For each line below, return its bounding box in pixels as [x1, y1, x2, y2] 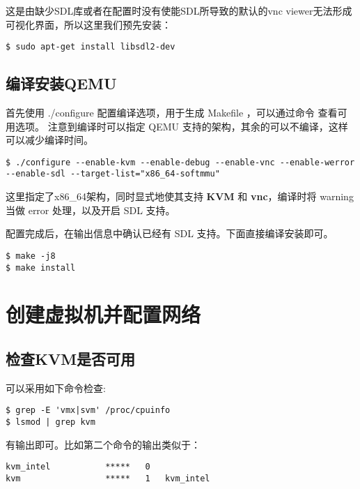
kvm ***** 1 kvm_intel [6, 473, 210, 483]
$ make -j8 [6, 250, 56, 261]
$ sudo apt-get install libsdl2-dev [6, 42, 175, 52]
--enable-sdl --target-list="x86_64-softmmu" [6, 169, 220, 179]
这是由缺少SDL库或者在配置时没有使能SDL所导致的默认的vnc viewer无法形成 [6, 3, 352, 17]
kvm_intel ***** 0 [6, 462, 150, 472]
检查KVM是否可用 [6, 348, 136, 369]
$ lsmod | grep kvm [6, 417, 95, 428]
